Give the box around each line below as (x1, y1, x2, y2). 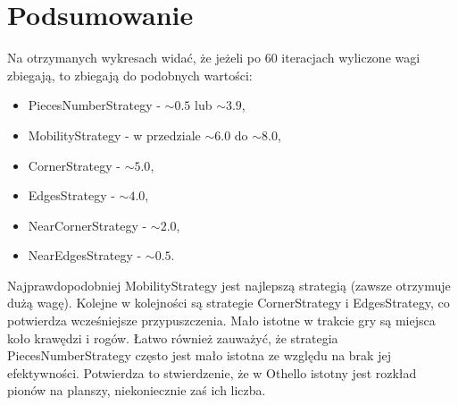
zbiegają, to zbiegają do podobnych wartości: (7, 65, 253, 84)
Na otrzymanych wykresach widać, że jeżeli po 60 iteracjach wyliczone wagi (7, 48, 421, 67)
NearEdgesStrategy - (28, 246, 142, 265)
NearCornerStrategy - (28, 215, 147, 234)
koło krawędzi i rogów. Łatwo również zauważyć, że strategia (7, 328, 338, 347)
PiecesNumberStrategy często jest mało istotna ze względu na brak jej (7, 346, 391, 365)
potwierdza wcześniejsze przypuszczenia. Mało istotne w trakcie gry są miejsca (7, 311, 436, 330)
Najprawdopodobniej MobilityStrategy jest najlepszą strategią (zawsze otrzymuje (7, 275, 451, 294)
